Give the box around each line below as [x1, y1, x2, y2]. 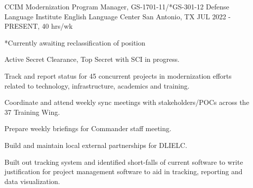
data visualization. [4, 176, 60, 186]
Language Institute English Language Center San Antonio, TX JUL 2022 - [4, 11, 231, 21]
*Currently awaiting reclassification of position [4, 37, 146, 47]
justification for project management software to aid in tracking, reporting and [4, 166, 243, 177]
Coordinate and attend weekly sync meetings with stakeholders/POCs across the [4, 97, 250, 107]
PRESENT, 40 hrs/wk [4, 21, 73, 31]
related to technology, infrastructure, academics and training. [4, 80, 190, 91]
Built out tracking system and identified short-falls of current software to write [4, 156, 243, 167]
